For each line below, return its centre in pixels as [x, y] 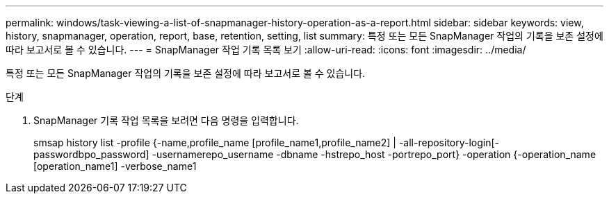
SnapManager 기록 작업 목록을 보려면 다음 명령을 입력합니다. [166, 120]
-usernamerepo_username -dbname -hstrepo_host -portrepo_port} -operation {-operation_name [374, 154]
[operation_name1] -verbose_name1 [115, 166]
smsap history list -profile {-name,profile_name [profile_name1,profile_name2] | [215, 142]
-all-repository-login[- [449, 142]
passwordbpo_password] [91, 154]
